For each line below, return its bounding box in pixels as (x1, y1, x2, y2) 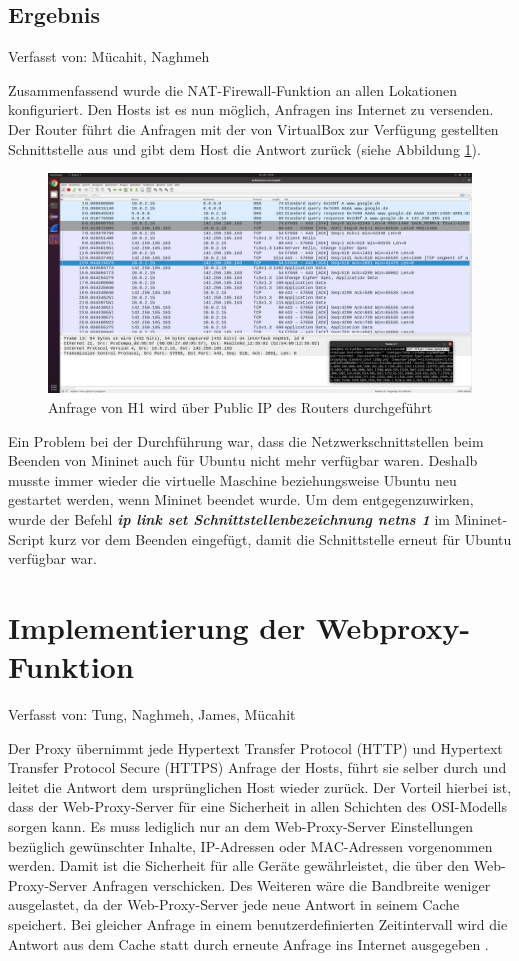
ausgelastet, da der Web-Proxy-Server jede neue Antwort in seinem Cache (8, 894, 460, 915)
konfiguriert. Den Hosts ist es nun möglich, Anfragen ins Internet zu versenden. (8, 99, 494, 120)
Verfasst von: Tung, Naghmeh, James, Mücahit (8, 704, 296, 725)
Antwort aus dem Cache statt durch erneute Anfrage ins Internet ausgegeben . (8, 933, 489, 954)
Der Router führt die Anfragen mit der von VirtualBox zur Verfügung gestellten (8, 118, 499, 139)
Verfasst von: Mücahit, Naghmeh (8, 46, 210, 67)
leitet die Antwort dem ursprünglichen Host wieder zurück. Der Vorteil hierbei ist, (8, 776, 512, 797)
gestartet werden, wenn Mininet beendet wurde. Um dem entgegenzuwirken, (8, 489, 474, 510)
